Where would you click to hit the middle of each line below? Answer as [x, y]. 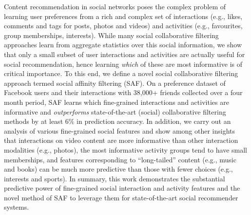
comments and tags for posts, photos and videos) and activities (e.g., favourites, [123, 26]
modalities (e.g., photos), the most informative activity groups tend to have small [126, 149]
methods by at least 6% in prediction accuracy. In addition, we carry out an [117, 121]
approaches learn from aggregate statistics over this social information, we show [123, 45]
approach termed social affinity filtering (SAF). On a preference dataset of [115, 83]
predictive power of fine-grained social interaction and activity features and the [122, 188]
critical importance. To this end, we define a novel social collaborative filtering [121, 73]
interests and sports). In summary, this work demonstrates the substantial [115, 178]
